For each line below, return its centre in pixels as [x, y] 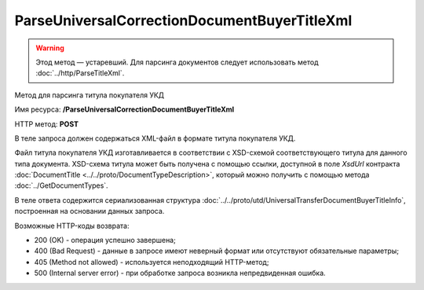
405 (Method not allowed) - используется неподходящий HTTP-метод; [152, 262]
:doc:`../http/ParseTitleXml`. [80, 73]
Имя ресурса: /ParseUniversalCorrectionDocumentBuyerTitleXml [124, 109]
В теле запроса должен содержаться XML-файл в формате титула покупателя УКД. [155, 138]
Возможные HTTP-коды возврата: [72, 226]
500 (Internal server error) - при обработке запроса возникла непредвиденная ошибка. [180, 273]
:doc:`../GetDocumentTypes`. [62, 185]
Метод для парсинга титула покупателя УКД [90, 95]
